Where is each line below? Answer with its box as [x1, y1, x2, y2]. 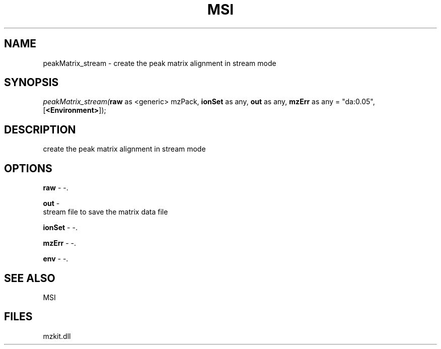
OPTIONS [4, 162, 52, 175]
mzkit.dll [43, 331, 71, 340]
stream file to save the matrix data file [43, 207, 168, 217]
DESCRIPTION [4, 123, 76, 136]
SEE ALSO [4, 271, 55, 285]
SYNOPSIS [4, 76, 59, 89]
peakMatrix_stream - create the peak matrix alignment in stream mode [43, 58, 276, 67]
